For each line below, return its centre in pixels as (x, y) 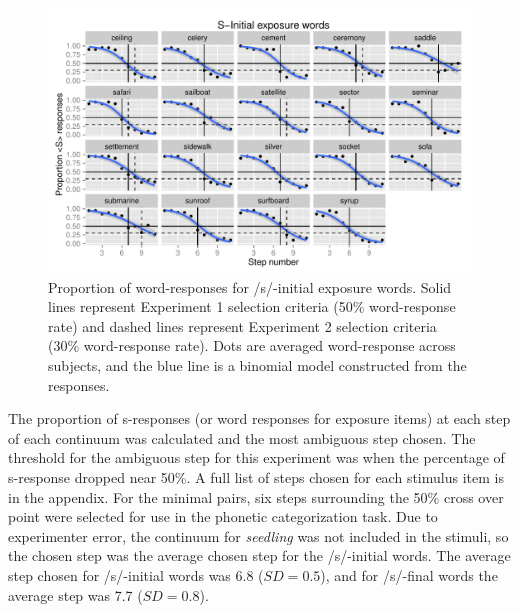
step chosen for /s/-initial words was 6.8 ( (136, 574)
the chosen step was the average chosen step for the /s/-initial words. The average (259, 555)
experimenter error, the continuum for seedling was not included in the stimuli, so (258, 535)
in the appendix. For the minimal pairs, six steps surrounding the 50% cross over (256, 496)
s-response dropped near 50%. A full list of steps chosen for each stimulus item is (256, 476)
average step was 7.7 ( (75, 594)
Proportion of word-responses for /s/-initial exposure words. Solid (250, 286)
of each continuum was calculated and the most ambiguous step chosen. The (242, 437)
